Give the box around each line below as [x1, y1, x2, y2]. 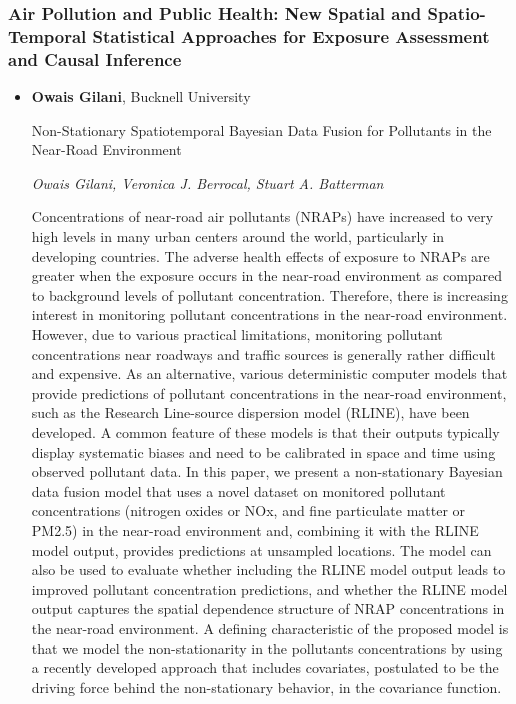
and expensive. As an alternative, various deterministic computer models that [31, 363, 508, 384]
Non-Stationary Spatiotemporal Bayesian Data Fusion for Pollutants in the [31, 119, 492, 140]
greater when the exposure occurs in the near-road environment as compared [31, 265, 503, 286]
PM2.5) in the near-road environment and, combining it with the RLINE [31, 519, 479, 540]
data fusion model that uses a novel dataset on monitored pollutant [31, 480, 446, 501]
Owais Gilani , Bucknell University [31, 86, 251, 107]
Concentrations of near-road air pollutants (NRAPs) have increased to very [31, 206, 494, 227]
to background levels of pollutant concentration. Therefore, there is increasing [31, 284, 508, 305]
